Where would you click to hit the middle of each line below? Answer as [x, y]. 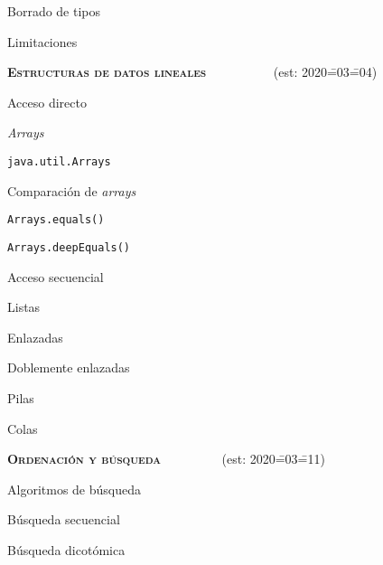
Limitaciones [42, 41]
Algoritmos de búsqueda [74, 489]
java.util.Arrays [59, 161]
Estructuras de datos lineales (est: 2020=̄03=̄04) [192, 72]
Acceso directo [47, 102]
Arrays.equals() [56, 220]
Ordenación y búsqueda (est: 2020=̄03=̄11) [166, 459]
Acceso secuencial [56, 276]
